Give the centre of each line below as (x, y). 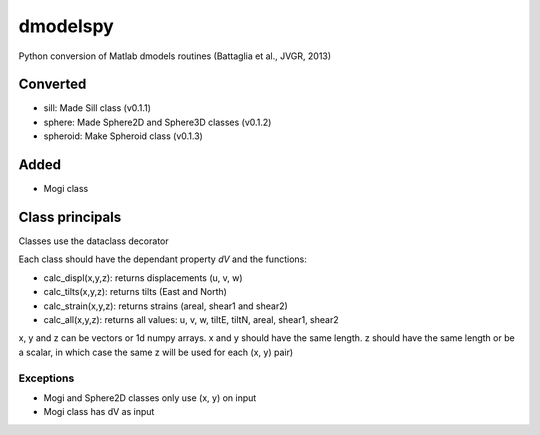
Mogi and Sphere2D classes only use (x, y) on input (150, 397)
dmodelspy (66, 26)
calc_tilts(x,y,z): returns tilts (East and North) (135, 292)
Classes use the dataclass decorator (93, 241)
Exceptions (46, 378)
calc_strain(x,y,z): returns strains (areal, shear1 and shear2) (166, 306)
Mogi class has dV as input (99, 412)
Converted (52, 84)
